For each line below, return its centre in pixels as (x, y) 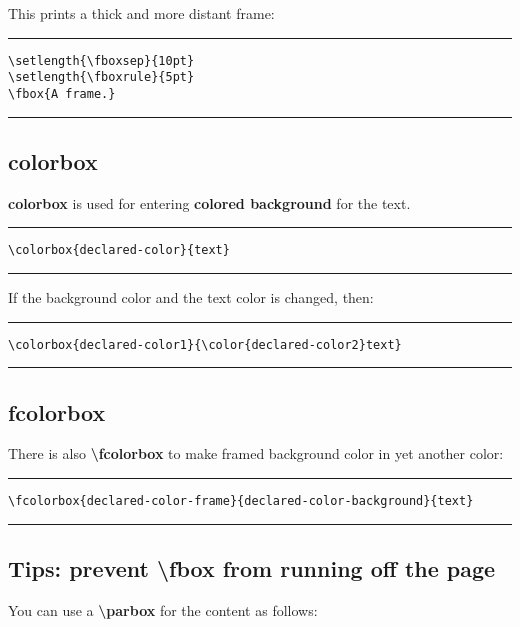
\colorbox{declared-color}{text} (119, 250)
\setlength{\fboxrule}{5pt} (101, 77)
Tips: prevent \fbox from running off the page (252, 568)
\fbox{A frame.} (62, 93)
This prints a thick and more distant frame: (141, 13)
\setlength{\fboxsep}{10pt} (101, 60)
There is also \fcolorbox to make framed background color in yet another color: (256, 453)
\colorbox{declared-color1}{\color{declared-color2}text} (205, 344)
